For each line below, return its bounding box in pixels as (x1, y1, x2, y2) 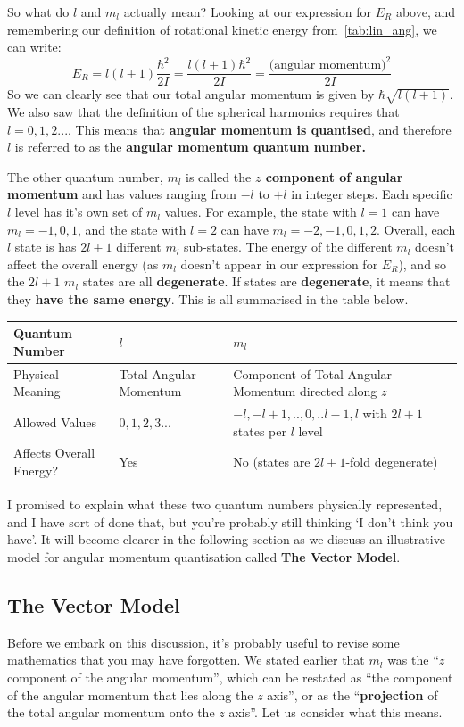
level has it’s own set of (14, 202, 143, 221)
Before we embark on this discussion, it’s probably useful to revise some (7, 632, 400, 651)
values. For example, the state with (164, 202, 357, 221)
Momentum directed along (233, 382, 377, 401)
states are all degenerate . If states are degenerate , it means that (82, 272, 451, 291)
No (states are (233, 452, 311, 471)
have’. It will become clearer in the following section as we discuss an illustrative (7, 530, 445, 549)
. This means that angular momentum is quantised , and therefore (68, 120, 452, 138)
